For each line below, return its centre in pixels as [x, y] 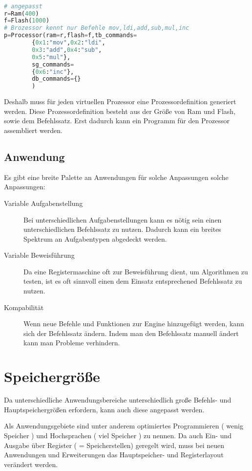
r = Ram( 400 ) [21, 13]
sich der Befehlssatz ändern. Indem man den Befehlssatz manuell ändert [131, 333]
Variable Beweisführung [39, 255]
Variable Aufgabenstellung [43, 203]
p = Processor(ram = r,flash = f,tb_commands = [71, 35]
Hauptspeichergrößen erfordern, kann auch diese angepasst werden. [104, 409]
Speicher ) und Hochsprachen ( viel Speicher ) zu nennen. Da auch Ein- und [118, 435]
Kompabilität [24, 307]
